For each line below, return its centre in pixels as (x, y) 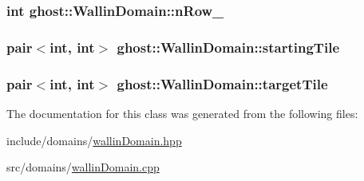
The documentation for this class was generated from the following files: (182, 113)
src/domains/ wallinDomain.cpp (83, 167)
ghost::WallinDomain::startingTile (228, 47)
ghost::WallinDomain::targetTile (222, 83)
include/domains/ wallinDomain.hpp (94, 140)
